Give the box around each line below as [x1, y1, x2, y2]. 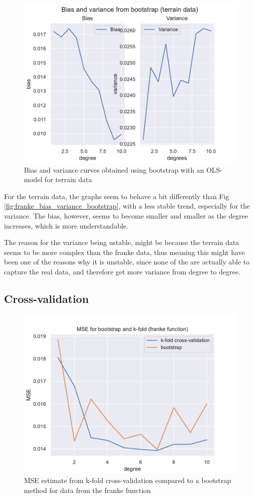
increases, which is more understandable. [4, 220, 128, 231]
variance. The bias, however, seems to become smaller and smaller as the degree [4, 210, 248, 221]
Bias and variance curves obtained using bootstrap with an [24, 164, 204, 175]
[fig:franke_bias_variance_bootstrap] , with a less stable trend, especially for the [4, 201, 251, 211]
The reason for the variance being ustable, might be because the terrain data [4, 237, 239, 248]
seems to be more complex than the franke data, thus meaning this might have [4, 247, 245, 257]
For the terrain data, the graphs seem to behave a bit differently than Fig [4, 191, 230, 201]
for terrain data [44, 174, 92, 185]
